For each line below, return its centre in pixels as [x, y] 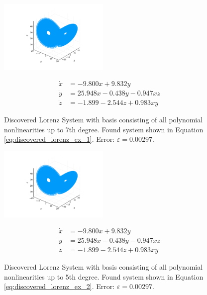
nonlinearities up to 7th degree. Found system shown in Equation [104, 129]
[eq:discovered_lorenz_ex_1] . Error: [59, 139]
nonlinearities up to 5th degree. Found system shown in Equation [104, 276]
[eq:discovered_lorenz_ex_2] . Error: [59, 286]
